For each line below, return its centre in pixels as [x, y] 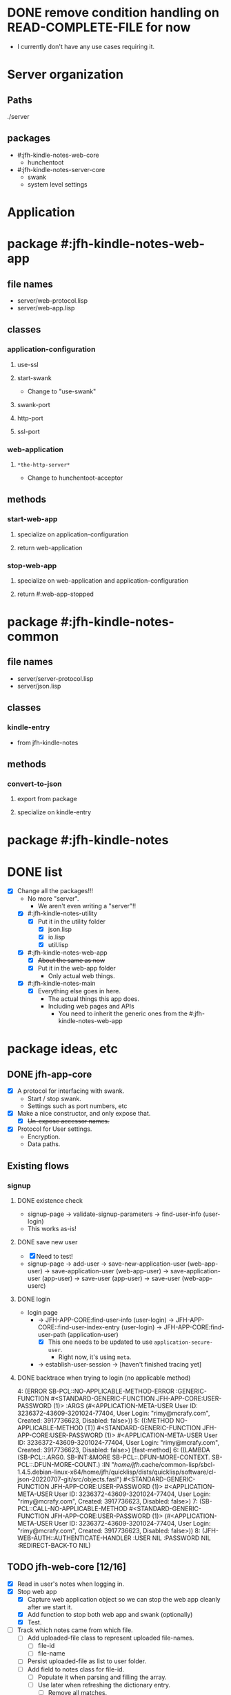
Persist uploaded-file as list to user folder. [87, 1661]
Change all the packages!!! [55, 891]
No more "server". [53, 899]
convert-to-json [34, 784]
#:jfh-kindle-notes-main [61, 983]
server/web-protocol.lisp [52, 300]
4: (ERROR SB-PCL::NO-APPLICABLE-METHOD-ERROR [96, 1392]
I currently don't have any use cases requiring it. [86, 46]
